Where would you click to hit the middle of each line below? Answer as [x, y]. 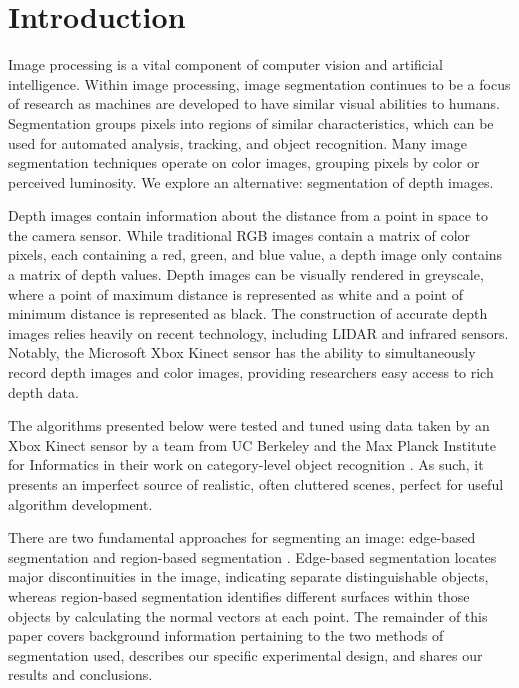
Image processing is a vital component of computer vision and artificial [225, 64]
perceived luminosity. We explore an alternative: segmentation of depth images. [251, 181]
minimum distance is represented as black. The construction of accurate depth [248, 313]
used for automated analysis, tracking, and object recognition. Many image [237, 142]
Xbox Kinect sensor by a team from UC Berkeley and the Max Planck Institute [252, 444]
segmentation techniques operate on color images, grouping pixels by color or [244, 162]
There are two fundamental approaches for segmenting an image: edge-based [242, 537]
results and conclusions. [80, 674]
